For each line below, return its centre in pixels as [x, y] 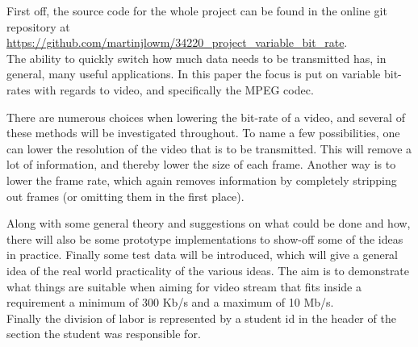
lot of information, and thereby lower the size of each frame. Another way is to [201, 164]
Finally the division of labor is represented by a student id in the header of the [201, 318]
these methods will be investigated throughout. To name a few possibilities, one [203, 133]
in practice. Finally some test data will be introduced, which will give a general [203, 255]
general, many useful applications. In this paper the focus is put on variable [194, 74]
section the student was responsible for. [104, 334]
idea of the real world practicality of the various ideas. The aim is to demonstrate [208, 270]
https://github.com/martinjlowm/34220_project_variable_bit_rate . [177, 42]
